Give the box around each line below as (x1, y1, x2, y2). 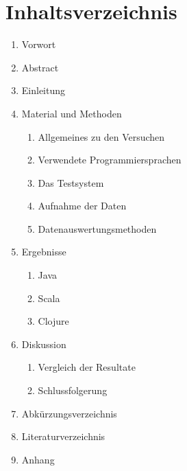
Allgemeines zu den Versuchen (38, 129, 165, 143)
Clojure (38, 314, 69, 328)
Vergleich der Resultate (38, 360, 136, 374)
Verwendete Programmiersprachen (38, 152, 182, 167)
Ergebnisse (21, 244, 66, 259)
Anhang (21, 452, 55, 466)
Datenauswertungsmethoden (38, 221, 157, 235)
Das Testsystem (38, 175, 104, 189)
